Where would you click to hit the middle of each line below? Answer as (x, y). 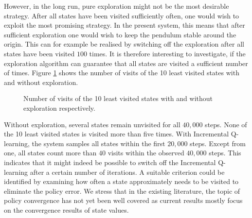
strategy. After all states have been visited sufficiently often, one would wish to (122, 15)
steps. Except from (218, 143)
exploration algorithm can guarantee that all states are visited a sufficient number (126, 63)
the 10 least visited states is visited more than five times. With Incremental (117, 134)
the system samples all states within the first (99, 143)
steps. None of (226, 124)
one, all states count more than (50, 153)
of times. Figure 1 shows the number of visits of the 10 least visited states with (122, 73)
